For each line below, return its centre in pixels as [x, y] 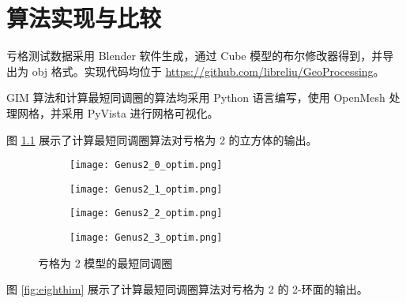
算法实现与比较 [84, 18]
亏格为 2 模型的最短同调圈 [105, 262]
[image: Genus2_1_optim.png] [146, 189]
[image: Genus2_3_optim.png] [146, 238]
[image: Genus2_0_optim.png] [146, 165]
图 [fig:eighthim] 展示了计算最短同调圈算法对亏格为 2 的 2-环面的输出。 [187, 289]
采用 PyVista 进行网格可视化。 [140, 112]
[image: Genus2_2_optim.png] [146, 213]
